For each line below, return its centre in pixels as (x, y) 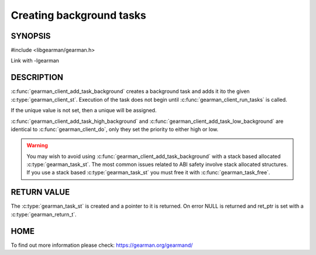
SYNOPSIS (31, 36)
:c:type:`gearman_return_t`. (44, 214)
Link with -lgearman (35, 61)
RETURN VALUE (40, 192)
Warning (37, 146)
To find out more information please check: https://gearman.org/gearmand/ (102, 245)
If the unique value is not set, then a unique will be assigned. (84, 111)
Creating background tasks (78, 15)
